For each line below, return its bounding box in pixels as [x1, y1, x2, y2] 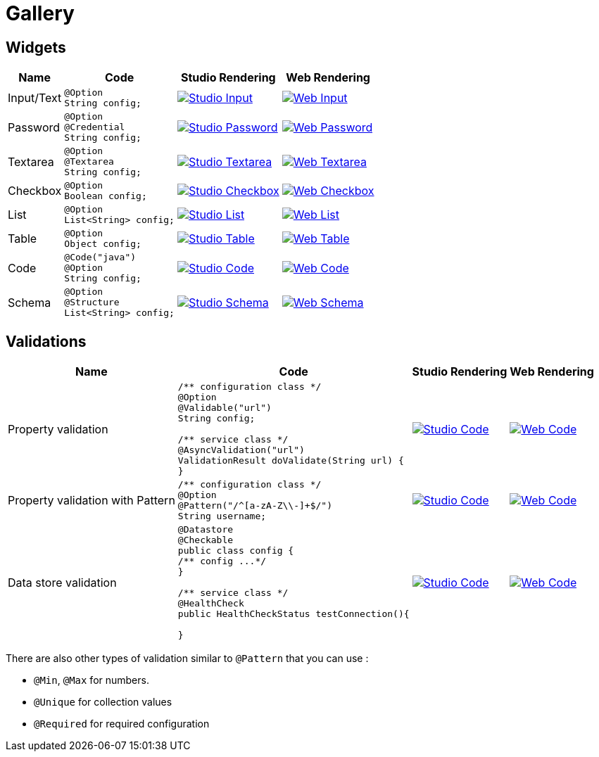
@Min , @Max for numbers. [34, 674, 149, 687]
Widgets [6, 38, 66, 56]
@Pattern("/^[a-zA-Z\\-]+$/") [177, 500, 332, 511]
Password [8, 120, 61, 134]
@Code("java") [64, 252, 137, 263]
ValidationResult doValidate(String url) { [177, 455, 404, 466]
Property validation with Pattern [8, 493, 175, 508]
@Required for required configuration [34, 718, 210, 730]
